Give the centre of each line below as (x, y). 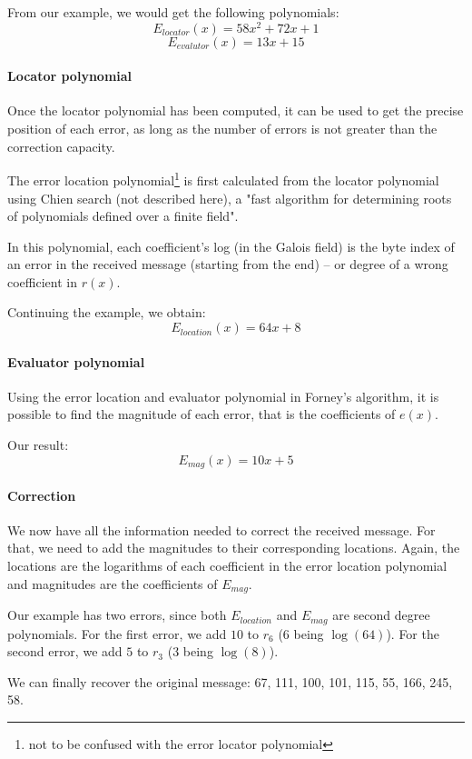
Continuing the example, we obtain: (107, 312)
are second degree (381, 615)
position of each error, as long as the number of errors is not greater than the (222, 129)
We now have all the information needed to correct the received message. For (221, 529)
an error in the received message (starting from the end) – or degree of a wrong (228, 264)
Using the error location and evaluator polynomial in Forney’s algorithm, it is (223, 396)
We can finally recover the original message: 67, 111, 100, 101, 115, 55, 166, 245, (230, 681)
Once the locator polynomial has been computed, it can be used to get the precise (236, 110)
